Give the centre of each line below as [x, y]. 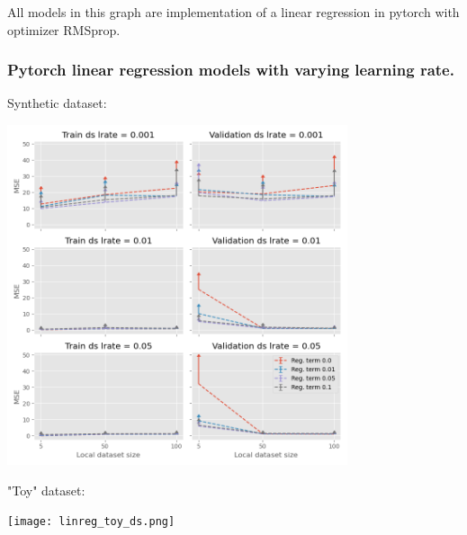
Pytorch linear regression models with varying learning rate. [231, 70]
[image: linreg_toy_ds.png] [91, 522]
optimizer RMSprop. [64, 29]
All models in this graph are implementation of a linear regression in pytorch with [233, 12]
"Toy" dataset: [46, 490]
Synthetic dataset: [57, 103]
